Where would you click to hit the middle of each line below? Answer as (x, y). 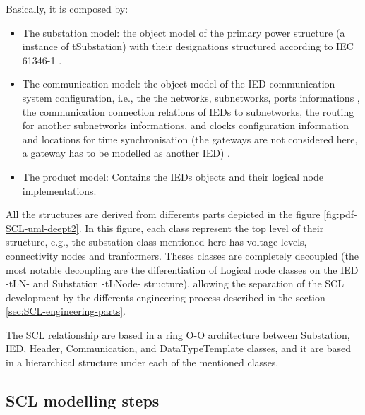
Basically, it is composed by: (67, 8)
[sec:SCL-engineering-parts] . (66, 311)
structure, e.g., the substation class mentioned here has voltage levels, (156, 242)
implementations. (59, 190)
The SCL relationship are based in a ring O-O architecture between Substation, (178, 334)
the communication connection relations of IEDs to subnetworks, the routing (188, 111)
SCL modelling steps (83, 401)
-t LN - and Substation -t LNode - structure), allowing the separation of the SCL (175, 283)
